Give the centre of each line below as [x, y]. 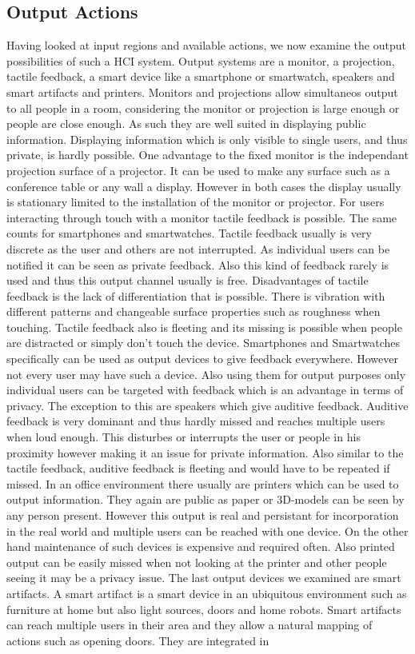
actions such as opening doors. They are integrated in [138, 640]
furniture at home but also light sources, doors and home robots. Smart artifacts [204, 609]
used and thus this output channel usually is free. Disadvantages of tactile [188, 280]
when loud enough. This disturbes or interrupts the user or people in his [184, 437]
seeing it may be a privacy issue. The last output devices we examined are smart [204, 578]
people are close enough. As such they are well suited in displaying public [186, 124]
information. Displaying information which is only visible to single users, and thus [207, 139]
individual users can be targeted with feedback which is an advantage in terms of [205, 390]
